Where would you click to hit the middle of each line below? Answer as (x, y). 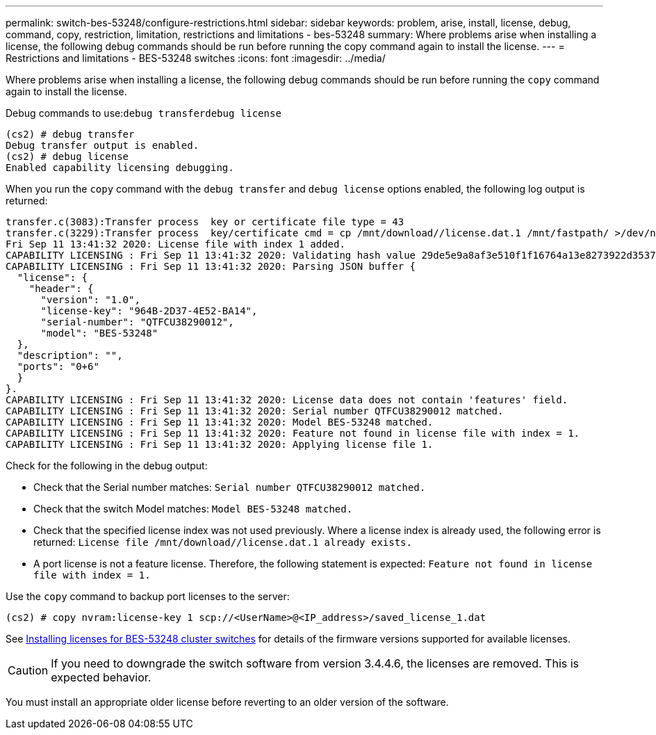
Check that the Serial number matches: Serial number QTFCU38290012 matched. (230, 487)
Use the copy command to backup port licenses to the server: (148, 596)
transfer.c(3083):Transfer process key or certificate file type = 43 (205, 222)
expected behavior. (101, 677)
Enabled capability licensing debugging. (120, 168)
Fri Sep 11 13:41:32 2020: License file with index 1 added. (175, 244)
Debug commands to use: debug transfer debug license (143, 113)
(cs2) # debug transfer (70, 134)
